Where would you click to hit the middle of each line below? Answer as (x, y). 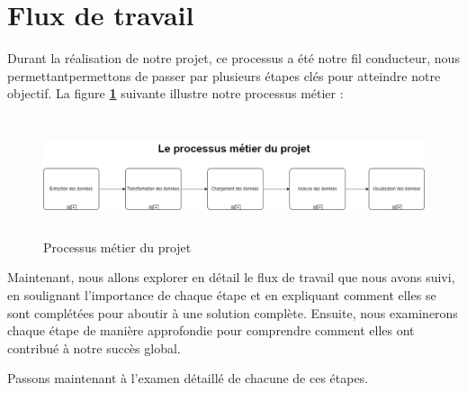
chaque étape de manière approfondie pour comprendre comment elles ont (211, 330)
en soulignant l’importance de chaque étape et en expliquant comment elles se (222, 294)
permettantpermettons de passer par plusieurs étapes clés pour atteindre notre (224, 75)
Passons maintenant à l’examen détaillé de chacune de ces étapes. (188, 378)
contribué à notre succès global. (94, 347)
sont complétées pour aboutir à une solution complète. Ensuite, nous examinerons (233, 312)
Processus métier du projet (117, 247)
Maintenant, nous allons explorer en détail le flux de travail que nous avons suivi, (231, 277)
